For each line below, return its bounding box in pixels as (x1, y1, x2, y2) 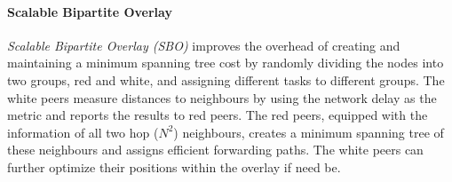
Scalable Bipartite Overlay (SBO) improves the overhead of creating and (7, 36, 400, 54)
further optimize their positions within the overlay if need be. (7, 157, 341, 176)
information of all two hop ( (7, 123, 159, 141)
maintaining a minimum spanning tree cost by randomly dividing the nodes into (7, 53, 444, 72)
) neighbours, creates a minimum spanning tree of (173, 123, 444, 141)
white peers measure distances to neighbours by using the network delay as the (7, 88, 437, 107)
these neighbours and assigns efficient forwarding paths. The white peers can (7, 140, 424, 159)
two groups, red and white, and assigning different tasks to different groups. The (7, 70, 445, 89)
